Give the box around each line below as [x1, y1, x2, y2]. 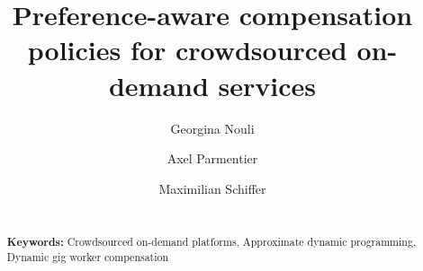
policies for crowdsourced [27, 31, 347, 68]
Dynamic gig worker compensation [6, 249, 169, 265]
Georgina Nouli [170, 118, 255, 137]
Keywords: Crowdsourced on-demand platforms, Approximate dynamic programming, [6, 233, 417, 249]
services [218, 66, 317, 103]
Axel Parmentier [166, 149, 258, 168]
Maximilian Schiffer [158, 179, 266, 197]
